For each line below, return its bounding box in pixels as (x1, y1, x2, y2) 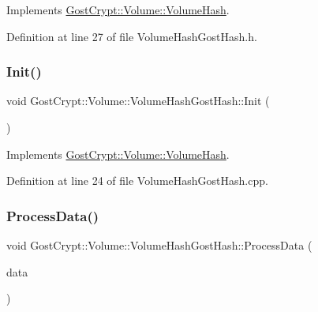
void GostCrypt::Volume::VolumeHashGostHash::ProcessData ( (6, 237, 312, 253)
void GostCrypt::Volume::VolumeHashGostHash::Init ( (6, 92, 270, 109)
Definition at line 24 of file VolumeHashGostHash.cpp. (6, 172, 268, 189)
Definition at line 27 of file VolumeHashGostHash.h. (6, 28, 257, 44)
